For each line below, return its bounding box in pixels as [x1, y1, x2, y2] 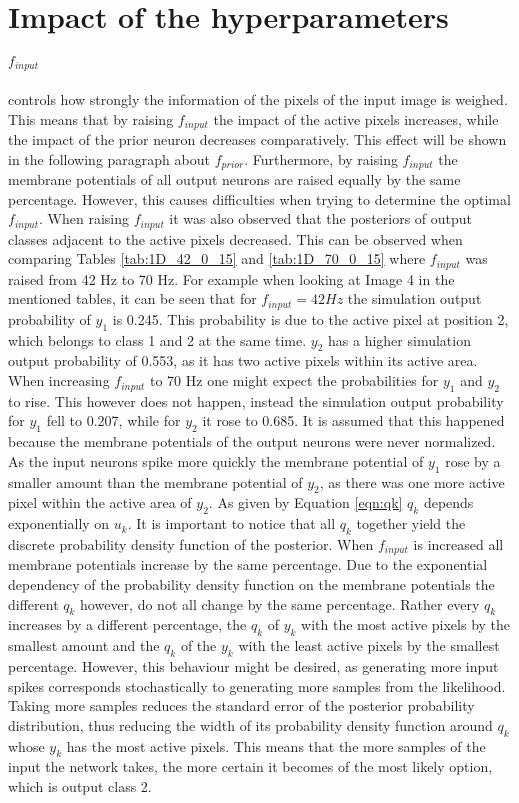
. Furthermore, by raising [244, 148, 398, 169]
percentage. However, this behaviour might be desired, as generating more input [8, 656, 499, 677]
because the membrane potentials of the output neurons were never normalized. [8, 431, 496, 452]
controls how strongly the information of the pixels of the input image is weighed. [8, 89, 508, 110]
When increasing [8, 370, 110, 391]
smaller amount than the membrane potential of [8, 471, 303, 492]
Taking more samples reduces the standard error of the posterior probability [8, 695, 475, 716]
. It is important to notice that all [127, 513, 336, 534]
